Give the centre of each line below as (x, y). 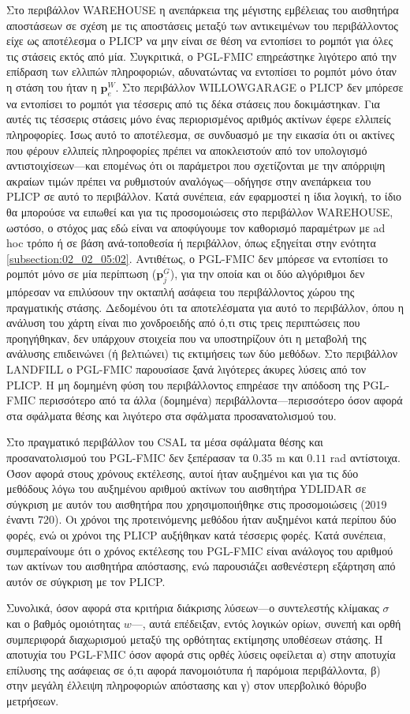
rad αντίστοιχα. (365, 458)
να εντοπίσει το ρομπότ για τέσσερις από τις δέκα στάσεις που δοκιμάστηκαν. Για (193, 103)
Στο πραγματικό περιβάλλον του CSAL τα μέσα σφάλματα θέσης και (165, 442)
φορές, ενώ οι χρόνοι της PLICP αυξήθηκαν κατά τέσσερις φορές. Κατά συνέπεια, (196, 535)
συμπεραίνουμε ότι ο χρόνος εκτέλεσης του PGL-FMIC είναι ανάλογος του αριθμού (200, 550)
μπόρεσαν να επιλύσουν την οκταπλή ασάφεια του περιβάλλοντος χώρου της (181, 292)
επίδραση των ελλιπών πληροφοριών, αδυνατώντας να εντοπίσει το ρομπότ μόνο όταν (201, 71)
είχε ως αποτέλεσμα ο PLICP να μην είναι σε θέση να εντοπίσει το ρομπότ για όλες (199, 41)
